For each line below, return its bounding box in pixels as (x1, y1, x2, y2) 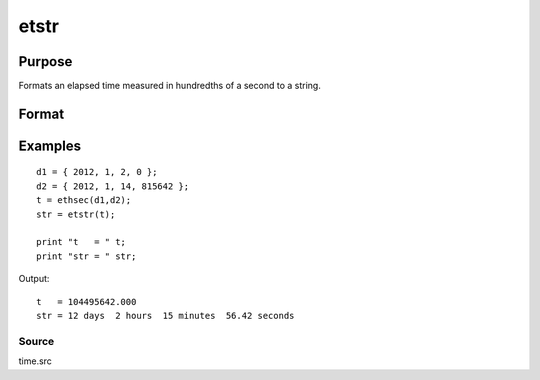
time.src (18, 355, 52, 367)
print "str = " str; (36, 250, 137, 262)
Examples (18, 137, 82, 154)
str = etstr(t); (36, 208, 116, 220)
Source (18, 334, 55, 348)
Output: (18, 273, 50, 285)
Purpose (18, 53, 73, 70)
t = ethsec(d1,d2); (36, 195, 132, 206)
